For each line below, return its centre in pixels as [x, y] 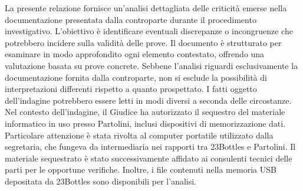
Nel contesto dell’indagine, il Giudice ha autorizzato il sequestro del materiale [145, 112]
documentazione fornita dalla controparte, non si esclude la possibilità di [136, 77]
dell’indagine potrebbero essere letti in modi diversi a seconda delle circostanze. [148, 100]
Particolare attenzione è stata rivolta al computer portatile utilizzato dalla [139, 135]
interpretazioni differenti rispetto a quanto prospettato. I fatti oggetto [131, 89]
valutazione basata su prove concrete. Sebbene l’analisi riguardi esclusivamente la [151, 65]
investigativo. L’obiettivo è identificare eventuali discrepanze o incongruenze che [149, 31]
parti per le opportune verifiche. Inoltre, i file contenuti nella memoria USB [141, 169]
